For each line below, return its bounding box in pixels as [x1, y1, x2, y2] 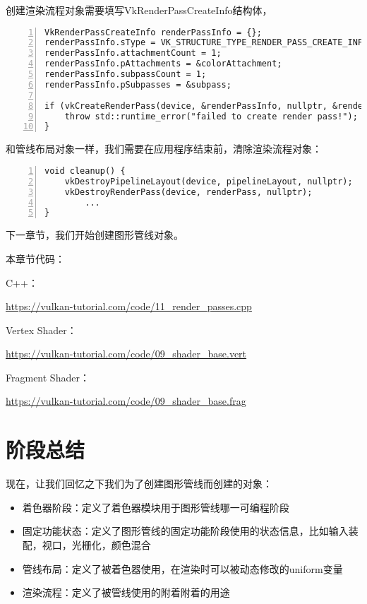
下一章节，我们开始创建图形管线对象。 [6, 227, 183, 242]
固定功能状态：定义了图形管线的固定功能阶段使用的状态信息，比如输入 [22, 523, 349, 538]
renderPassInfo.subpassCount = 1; [44, 69, 207, 80]
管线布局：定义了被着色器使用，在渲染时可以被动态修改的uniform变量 [22, 561, 343, 576]
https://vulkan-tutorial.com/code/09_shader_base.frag [6, 393, 246, 408]
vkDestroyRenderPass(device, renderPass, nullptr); [64, 186, 313, 197]
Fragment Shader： [6, 369, 90, 384]
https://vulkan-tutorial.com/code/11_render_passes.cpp [6, 299, 252, 314]
